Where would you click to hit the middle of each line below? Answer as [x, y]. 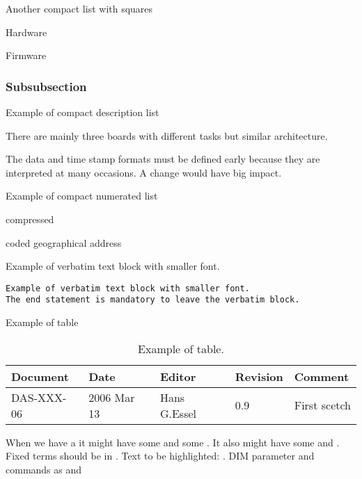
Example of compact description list [82, 112]
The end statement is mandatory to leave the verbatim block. [153, 300]
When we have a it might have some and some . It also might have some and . [173, 442]
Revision [259, 376]
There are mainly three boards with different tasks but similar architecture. [167, 135]
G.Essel [178, 413]
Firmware [26, 55]
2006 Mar [112, 397]
